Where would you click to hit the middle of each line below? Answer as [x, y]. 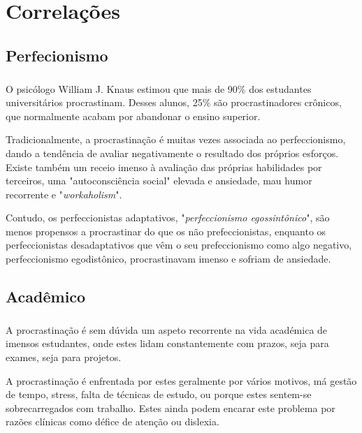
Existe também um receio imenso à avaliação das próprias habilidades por [164, 167]
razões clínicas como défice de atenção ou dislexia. [113, 421]
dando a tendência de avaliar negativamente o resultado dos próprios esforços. [172, 153]
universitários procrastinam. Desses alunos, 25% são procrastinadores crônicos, [174, 102]
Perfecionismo [57, 55]
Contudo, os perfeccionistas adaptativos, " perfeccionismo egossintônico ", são [168, 218]
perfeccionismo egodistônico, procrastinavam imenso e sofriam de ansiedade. [168, 259]
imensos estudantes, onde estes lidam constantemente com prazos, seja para [167, 343]
